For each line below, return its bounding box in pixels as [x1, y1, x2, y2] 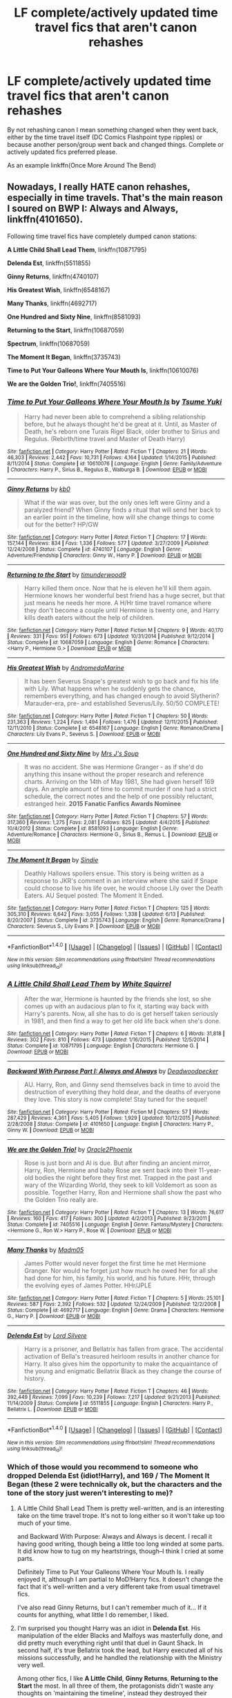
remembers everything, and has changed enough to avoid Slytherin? [23, 692, 220, 700]
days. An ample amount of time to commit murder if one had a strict [23, 785, 217, 794]
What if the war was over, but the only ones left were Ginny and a [23, 499, 211, 507]
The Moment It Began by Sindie [7, 856, 99, 864]
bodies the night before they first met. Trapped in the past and [35, 1174, 212, 1182]
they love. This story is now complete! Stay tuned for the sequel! [23, 1096, 208, 1104]
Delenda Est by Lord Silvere [7, 1332, 88, 1340]
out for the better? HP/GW [23, 521, 99, 529]
